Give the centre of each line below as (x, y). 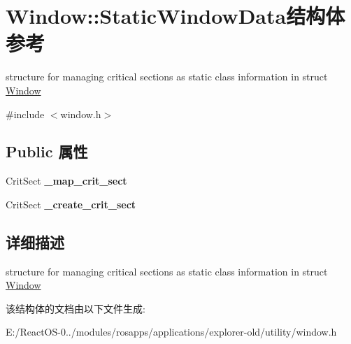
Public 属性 (47, 151)
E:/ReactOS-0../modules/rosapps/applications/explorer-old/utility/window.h (171, 332)
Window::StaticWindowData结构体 (175, 16)
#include (25, 114)
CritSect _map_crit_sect (66, 181)
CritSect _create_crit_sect (71, 204)
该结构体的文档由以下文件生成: (76, 308)
